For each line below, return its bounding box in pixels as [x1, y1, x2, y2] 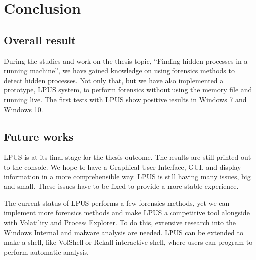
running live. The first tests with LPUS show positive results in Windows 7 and [4, 94, 247, 104]
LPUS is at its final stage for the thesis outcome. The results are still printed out [4, 152, 251, 162]
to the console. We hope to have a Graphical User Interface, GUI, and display [4, 161, 241, 172]
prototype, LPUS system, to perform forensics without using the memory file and [4, 85, 252, 95]
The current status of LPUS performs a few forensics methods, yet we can [4, 197, 230, 208]
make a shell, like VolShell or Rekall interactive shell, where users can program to [4, 237, 253, 247]
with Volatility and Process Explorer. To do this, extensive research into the [4, 217, 236, 227]
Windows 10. [4, 104, 43, 114]
